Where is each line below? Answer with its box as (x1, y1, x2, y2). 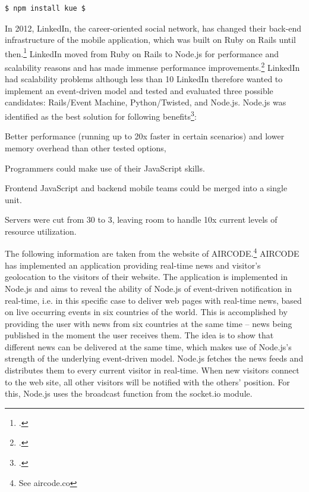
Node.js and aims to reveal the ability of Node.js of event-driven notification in (5, 282, 292, 294)
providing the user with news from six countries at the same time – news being (5, 317, 292, 329)
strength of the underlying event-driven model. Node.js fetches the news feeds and (5, 352, 304, 365)
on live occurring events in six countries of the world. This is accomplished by (5, 306, 288, 318)
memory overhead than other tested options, (5, 141, 166, 154)
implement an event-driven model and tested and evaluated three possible (5, 84, 273, 96)
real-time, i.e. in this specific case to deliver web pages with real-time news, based (5, 294, 302, 306)
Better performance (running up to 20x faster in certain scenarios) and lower (5, 130, 285, 142)
